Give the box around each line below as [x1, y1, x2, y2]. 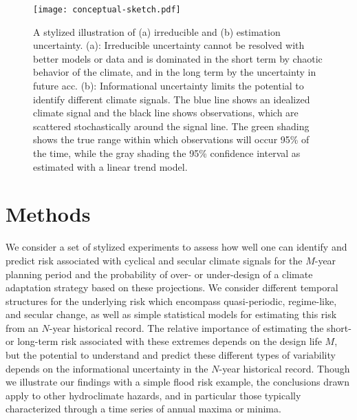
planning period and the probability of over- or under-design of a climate [6, 266, 313, 281]
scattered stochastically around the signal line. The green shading [33, 118, 310, 133]
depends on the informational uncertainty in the [6, 361, 208, 375]
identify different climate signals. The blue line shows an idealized [33, 92, 310, 106]
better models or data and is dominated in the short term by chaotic [33, 51, 323, 65]
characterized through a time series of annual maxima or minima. [6, 401, 281, 416]
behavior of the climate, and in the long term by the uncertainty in [33, 65, 316, 79]
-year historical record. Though [219, 361, 350, 375]
